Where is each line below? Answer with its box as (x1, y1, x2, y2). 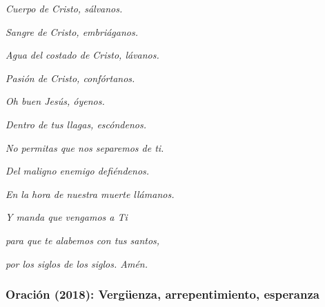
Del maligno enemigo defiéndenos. (6, 164, 150, 178)
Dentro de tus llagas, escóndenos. (6, 117, 146, 131)
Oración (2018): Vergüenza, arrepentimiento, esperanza (6, 286, 319, 303)
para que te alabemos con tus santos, (6, 232, 160, 247)
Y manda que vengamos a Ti (6, 210, 128, 224)
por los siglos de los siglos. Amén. (6, 256, 148, 270)
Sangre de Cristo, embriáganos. (6, 24, 138, 39)
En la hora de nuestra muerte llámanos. (6, 186, 175, 201)
